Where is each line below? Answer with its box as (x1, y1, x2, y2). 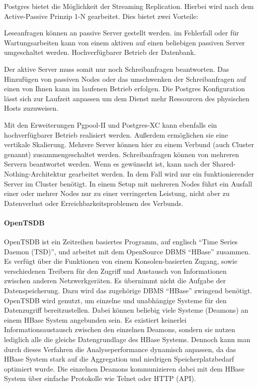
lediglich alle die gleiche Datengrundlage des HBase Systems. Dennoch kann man (4, 334, 251, 345)
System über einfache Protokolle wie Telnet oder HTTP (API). (4, 373, 196, 384)
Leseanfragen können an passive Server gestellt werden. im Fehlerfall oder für (4, 27, 239, 38)
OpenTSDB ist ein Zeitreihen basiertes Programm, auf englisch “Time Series (4, 236, 238, 247)
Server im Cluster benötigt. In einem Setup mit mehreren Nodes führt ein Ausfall (4, 178, 253, 189)
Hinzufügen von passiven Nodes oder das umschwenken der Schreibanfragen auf (4, 73, 247, 84)
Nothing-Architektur (4, 168, 67, 179)
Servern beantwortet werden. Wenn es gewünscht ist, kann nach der (4, 159, 210, 169)
